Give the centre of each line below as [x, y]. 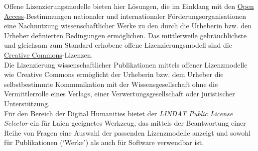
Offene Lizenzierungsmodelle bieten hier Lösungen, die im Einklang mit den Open [129, 6]
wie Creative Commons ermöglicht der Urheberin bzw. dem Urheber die [114, 74]
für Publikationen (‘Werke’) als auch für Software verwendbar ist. [104, 142]
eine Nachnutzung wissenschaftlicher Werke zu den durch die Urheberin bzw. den [128, 26]
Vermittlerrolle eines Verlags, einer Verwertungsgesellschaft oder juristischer [120, 94]
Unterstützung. [27, 103]
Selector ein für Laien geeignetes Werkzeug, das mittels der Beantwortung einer [125, 123]
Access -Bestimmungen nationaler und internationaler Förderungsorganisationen [125, 16]
